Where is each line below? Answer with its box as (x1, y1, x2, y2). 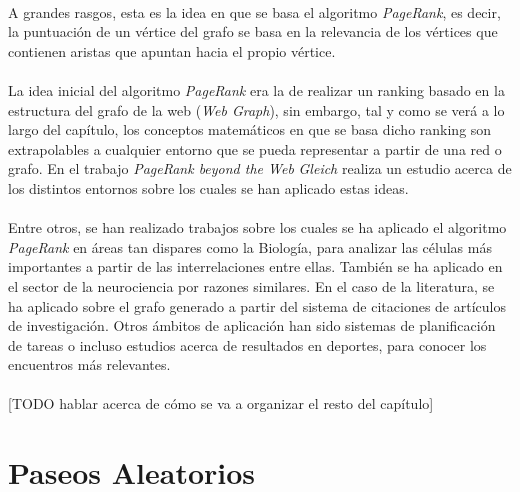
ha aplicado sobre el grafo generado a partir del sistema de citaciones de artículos (8, 295, 506, 316)
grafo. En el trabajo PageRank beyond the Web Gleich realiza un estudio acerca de (8, 158, 512, 179)
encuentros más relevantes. (8, 354, 171, 375)
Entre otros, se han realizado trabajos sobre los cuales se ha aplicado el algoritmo (8, 217, 507, 238)
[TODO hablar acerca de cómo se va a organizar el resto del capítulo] (8, 393, 434, 414)
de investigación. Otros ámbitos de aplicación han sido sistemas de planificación (8, 315, 496, 336)
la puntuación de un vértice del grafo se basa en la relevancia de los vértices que (8, 21, 498, 42)
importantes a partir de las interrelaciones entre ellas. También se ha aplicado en (8, 256, 503, 277)
